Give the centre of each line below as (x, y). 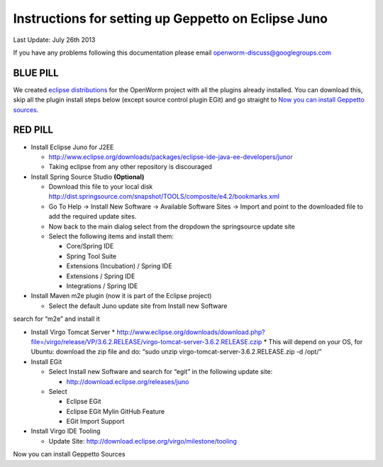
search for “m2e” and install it (56, 319)
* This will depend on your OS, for (313, 341)
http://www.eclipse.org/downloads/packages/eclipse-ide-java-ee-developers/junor (171, 157)
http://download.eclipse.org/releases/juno (128, 381)
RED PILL (33, 130)
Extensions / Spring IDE (101, 276)
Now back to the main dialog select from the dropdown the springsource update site (172, 226)
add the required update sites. (93, 216)
